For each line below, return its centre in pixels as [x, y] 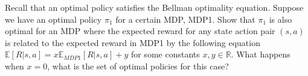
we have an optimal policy [53, 19]
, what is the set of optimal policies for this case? [138, 66]
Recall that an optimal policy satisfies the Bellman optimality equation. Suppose [154, 7]
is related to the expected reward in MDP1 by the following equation [133, 42]
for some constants [165, 54]
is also [281, 19]
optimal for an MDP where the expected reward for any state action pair [140, 31]
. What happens [261, 54]
